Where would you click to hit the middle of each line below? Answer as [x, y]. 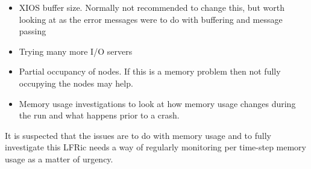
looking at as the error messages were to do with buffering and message [151, 19]
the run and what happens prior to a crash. [99, 115]
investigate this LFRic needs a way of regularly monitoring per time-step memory [155, 147]
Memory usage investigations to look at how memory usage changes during [157, 103]
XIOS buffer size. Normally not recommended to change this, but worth [152, 7]
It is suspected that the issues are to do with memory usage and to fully [138, 135]
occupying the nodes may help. [76, 83]
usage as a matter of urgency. [59, 158]
